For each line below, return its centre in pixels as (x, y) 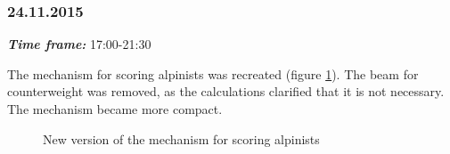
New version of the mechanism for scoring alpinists (181, 138)
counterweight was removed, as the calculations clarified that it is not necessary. (226, 91)
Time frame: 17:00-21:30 (79, 44)
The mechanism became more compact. (115, 109)
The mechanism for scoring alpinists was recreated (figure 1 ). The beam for (213, 73)
